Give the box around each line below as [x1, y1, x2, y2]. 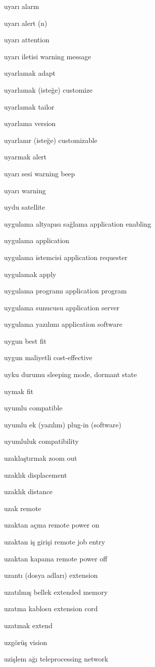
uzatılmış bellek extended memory [4, 586, 108, 597]
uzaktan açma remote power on [4, 520, 100, 530]
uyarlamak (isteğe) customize [4, 84, 93, 95]
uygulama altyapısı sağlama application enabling [4, 218, 152, 229]
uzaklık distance [4, 486, 53, 497]
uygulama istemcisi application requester [4, 252, 128, 262]
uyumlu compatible [4, 402, 62, 413]
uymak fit [4, 386, 34, 396]
